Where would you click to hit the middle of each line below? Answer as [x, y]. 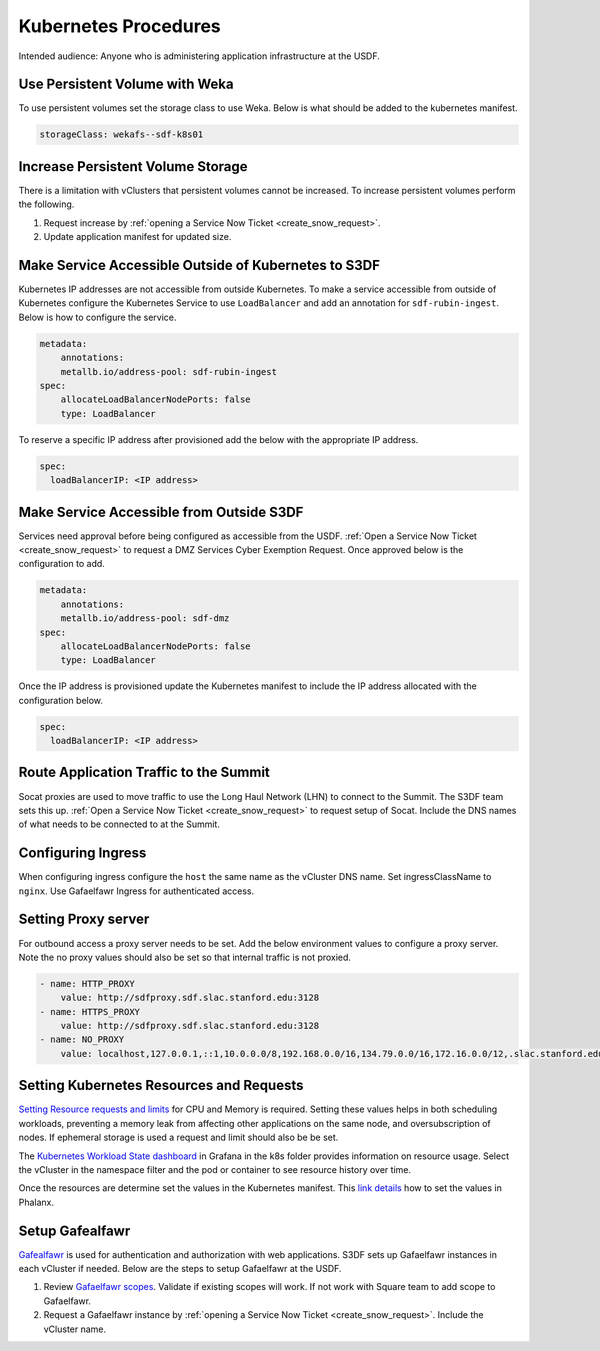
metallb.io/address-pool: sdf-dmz [145, 618]
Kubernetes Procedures [119, 26]
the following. [46, 204]
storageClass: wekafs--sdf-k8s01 [121, 134]
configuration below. [61, 700]
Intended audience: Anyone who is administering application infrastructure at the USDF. [199, 56]
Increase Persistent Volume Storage [133, 166]
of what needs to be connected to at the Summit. [119, 824]
